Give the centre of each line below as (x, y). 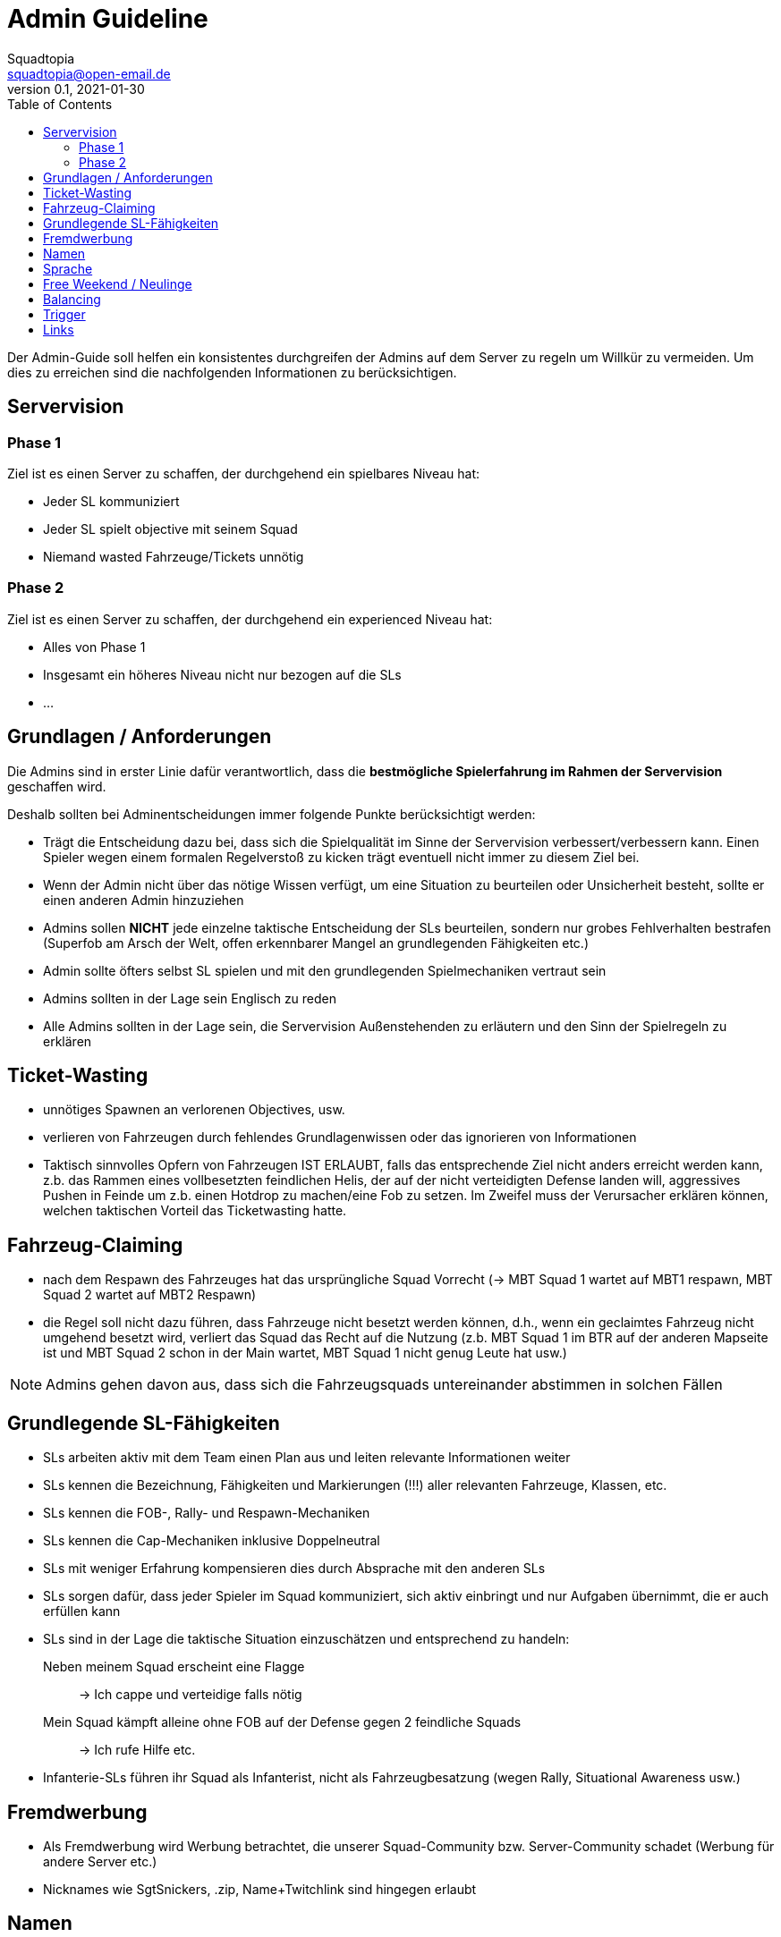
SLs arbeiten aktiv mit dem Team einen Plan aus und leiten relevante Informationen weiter (307, 1458)
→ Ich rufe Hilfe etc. (137, 1750)
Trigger (64, 314)
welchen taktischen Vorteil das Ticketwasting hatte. (195, 1211)
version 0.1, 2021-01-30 (76, 89)
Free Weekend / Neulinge (118, 283)
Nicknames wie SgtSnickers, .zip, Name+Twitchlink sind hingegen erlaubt (260, 1889)
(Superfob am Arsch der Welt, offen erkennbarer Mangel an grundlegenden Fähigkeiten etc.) (316, 943)
